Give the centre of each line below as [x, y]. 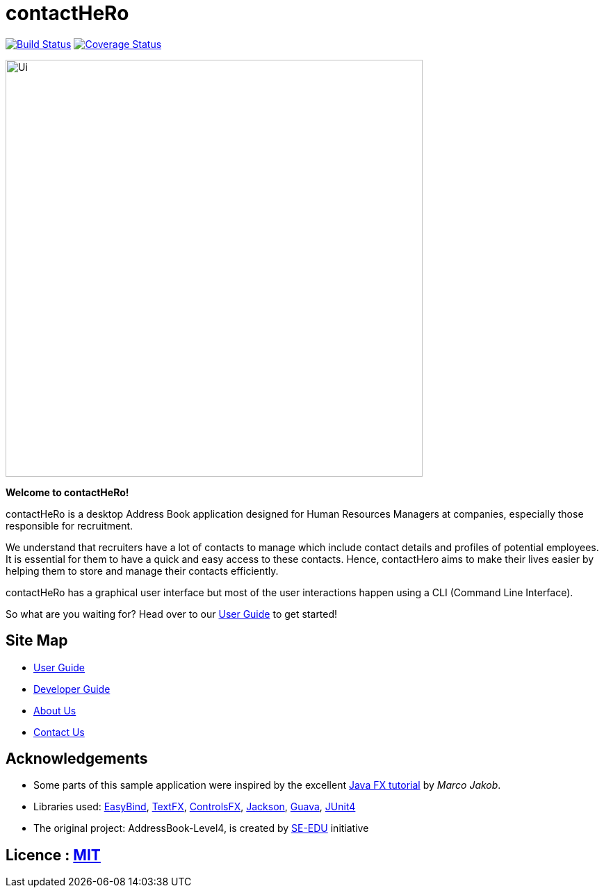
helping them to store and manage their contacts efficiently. [142, 571]
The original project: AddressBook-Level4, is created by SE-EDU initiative [201, 828]
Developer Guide [72, 689]
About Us [55, 710]
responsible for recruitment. [70, 525]
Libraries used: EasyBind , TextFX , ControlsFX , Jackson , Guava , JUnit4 [195, 807]
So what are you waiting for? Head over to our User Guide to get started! [172, 614]
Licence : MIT [53, 855]
